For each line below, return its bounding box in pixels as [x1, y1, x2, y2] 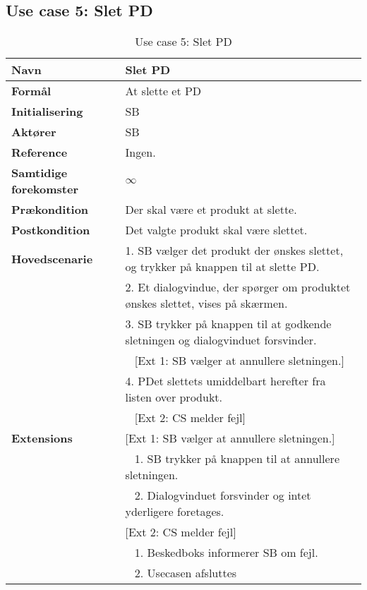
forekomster [11, 181, 78, 198]
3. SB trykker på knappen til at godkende [125, 315, 332, 332]
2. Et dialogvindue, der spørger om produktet [125, 279, 351, 296]
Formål [11, 83, 52, 100]
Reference [11, 144, 68, 161]
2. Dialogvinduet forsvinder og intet [134, 487, 311, 504]
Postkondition [11, 222, 90, 239]
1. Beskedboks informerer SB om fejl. [134, 544, 318, 561]
